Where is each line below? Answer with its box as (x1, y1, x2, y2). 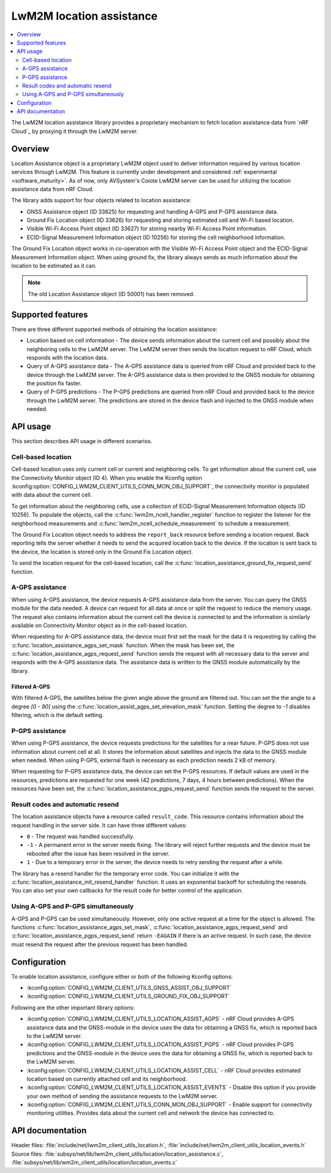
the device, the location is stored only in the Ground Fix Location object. (11, 548, 193, 555)
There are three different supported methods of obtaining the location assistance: (11, 325, 218, 333)
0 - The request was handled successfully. (26, 833, 135, 840)
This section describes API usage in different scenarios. (11, 438, 153, 445)
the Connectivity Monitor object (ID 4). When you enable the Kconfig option (11, 474, 202, 481)
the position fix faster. (26, 380, 82, 387)
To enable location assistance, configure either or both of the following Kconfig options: (11, 973, 233, 980)
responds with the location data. (26, 354, 108, 361)
